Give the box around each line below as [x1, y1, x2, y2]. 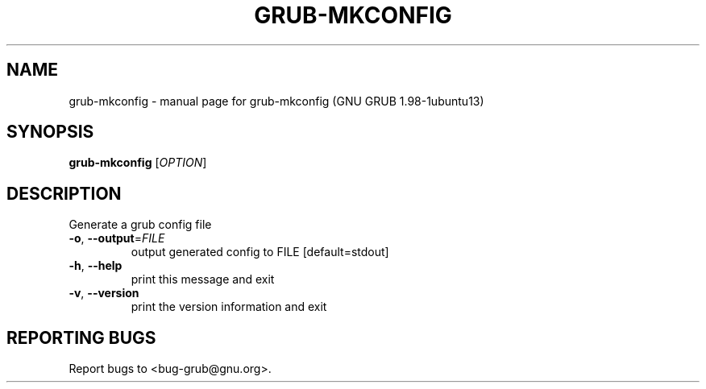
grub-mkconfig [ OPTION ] [69, 155, 207, 170]
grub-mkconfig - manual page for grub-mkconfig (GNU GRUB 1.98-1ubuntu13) [69, 93, 484, 108]
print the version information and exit [131, 300, 327, 314]
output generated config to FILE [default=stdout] [131, 245, 389, 259]
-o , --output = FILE [69, 231, 165, 246]
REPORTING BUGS [6, 327, 156, 348]
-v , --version [69, 286, 139, 300]
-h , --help [69, 259, 123, 273]
